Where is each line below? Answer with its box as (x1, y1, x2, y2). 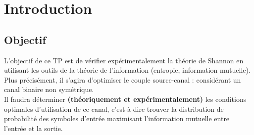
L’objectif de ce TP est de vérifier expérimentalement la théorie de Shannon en (4, 55, 244, 65)
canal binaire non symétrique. (4, 84, 94, 94)
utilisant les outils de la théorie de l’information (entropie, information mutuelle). (4, 65, 251, 75)
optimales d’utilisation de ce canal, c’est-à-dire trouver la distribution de (4, 103, 224, 114)
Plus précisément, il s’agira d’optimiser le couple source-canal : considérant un (4, 74, 241, 85)
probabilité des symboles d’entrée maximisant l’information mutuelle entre (4, 113, 230, 124)
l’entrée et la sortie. (4, 123, 63, 133)
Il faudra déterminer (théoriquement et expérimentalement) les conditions (4, 93, 247, 104)
